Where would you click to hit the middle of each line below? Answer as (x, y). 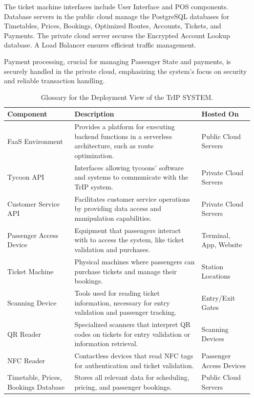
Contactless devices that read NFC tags (134, 355)
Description (94, 114)
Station (212, 266)
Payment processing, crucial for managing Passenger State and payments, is (117, 61)
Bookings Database (36, 387)
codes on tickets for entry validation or (132, 334)
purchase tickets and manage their (126, 271)
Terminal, (216, 235)
